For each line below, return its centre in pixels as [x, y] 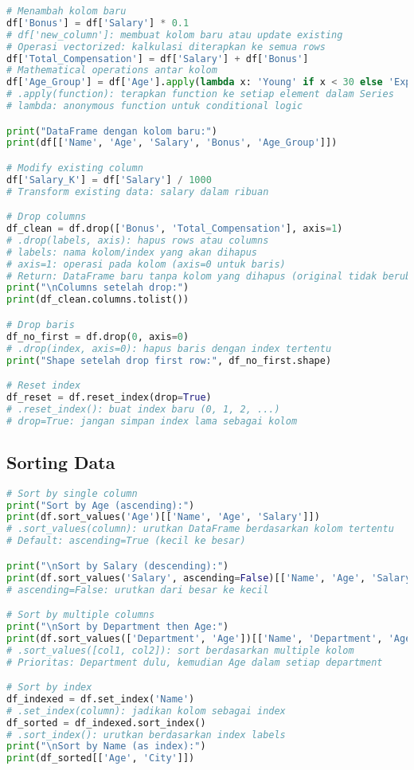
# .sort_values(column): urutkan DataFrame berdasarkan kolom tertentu [200, 529]
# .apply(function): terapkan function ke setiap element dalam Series [200, 94]
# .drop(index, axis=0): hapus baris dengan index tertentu [169, 348]
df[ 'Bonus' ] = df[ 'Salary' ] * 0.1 [98, 23]
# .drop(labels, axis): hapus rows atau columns [138, 240]
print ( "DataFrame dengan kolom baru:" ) [112, 131]
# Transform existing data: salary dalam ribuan [138, 192]
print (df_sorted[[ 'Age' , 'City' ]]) [101, 758]
